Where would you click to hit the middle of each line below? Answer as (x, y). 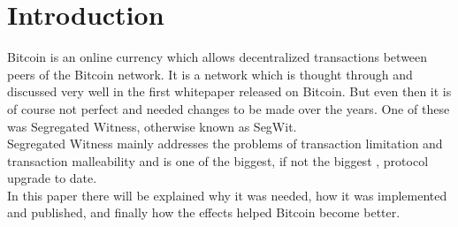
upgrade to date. (52, 178)
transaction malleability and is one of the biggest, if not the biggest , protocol (218, 160)
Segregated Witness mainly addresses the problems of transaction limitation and (225, 144)
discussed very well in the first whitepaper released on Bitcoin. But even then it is (229, 91)
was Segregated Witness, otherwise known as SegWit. (152, 126)
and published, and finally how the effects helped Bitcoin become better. (204, 212)
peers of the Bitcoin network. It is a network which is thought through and (210, 74)
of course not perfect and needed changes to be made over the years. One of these (229, 108)
